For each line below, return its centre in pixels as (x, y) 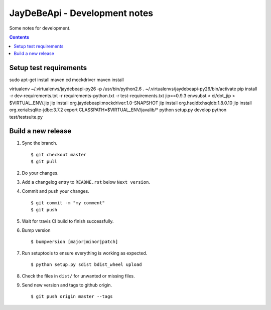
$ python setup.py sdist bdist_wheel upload (87, 265)
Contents (19, 37)
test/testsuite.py (26, 117)
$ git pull (44, 162)
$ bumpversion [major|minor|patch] (75, 242)
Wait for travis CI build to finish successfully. (68, 221)
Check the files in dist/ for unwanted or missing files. (78, 276)
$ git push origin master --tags (72, 296)
